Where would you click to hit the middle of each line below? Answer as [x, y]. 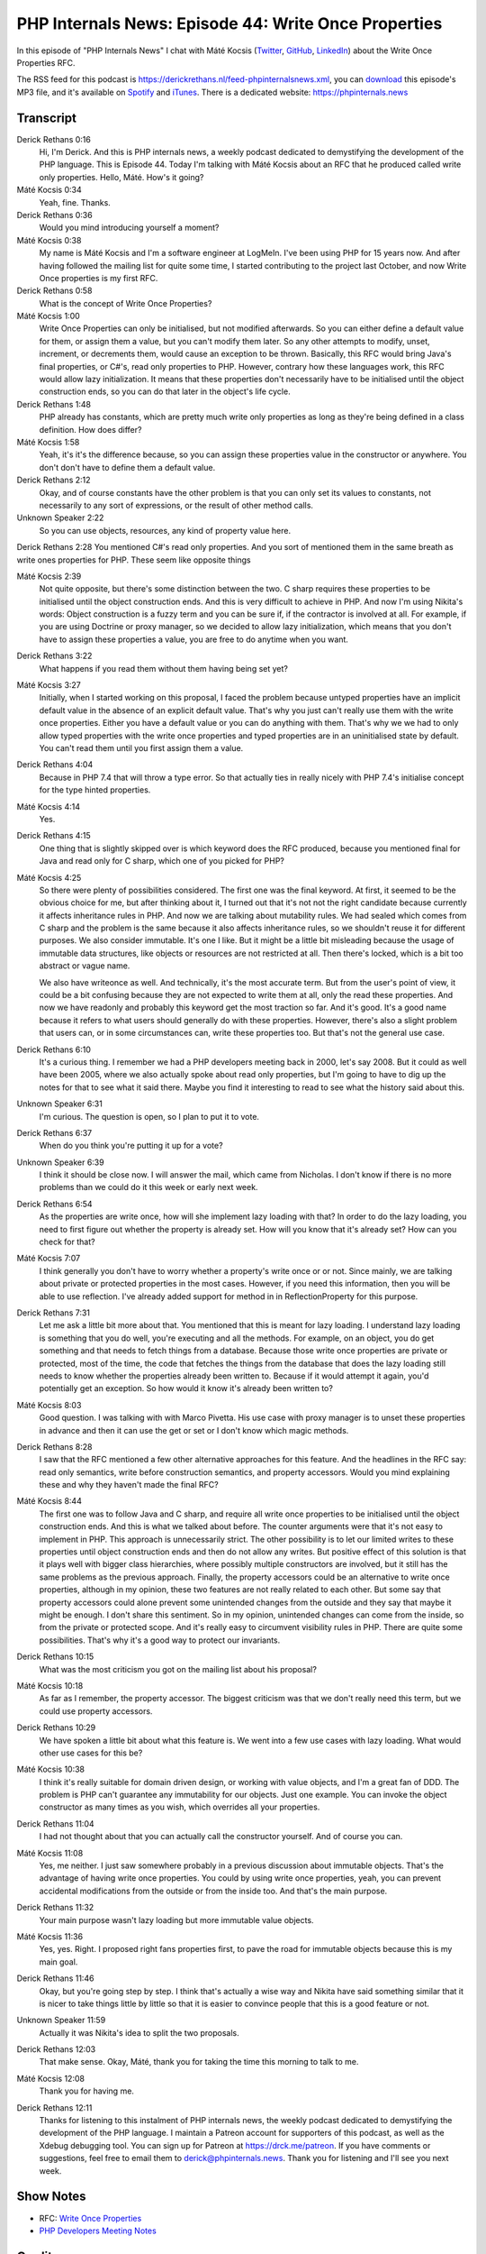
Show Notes [51, 2197]
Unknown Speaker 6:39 [60, 1162]
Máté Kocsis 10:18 [50, 1685]
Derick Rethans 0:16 [54, 139]
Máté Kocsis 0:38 [49, 240]
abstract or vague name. [85, 966]
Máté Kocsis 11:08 [50, 1853]
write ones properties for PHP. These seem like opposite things [134, 560]
